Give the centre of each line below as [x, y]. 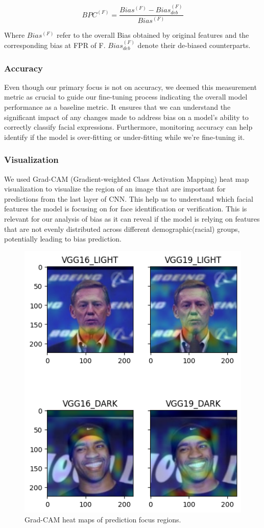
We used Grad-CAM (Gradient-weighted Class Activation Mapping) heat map [127, 178]
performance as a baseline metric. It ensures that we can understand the [117, 107]
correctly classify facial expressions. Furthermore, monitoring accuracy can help [128, 127]
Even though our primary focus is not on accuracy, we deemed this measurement [130, 87]
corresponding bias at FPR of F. [55, 45]
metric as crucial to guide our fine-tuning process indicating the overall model [126, 97]
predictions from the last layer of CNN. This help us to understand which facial [129, 198]
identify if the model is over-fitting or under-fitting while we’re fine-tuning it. [125, 137]
